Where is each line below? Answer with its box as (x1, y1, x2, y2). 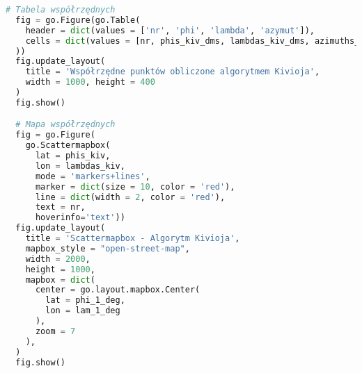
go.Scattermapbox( (25, 140, 111, 151)
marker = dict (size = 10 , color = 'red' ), (35, 181, 235, 192)
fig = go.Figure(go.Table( (15, 15, 141, 25)
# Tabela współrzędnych (6, 5, 116, 15)
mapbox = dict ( (25, 274, 95, 285)
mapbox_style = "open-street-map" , (25, 243, 190, 254)
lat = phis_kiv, (35, 151, 111, 161)
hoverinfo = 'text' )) (35, 213, 125, 223)
